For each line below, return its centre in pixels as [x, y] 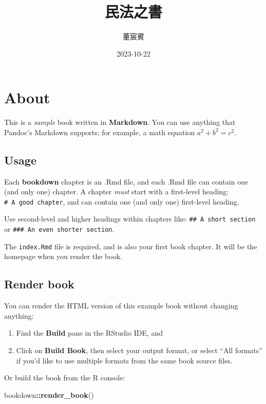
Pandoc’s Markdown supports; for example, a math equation [100, 132]
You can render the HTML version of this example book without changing [121, 306]
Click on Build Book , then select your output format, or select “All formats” [139, 350]
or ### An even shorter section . [59, 229]
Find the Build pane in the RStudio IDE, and [90, 333]
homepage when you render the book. [63, 256]
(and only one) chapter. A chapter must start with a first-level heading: [117, 191]
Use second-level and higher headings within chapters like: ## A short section [130, 219]
